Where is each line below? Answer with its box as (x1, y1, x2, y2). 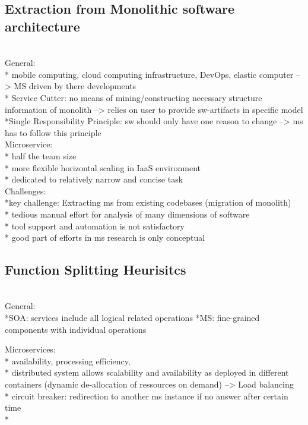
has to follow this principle (5, 126, 101, 138)
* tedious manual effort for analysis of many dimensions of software (5, 207, 250, 220)
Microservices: (5, 343, 56, 355)
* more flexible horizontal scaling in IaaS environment (5, 161, 201, 174)
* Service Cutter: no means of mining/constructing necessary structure (5, 91, 262, 103)
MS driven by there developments (14, 80, 136, 92)
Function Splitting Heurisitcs (5, 260, 186, 279)
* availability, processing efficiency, (5, 354, 131, 367)
